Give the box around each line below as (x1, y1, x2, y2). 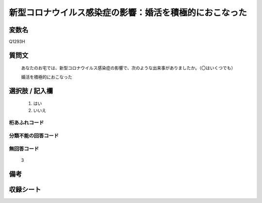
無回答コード (9, 145, 39, 152)
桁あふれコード (9, 119, 44, 126)
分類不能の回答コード (9, 132, 59, 139)
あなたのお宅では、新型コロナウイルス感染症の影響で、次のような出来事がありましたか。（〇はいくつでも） (21, 65, 236, 71)
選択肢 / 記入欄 (9, 86, 53, 95)
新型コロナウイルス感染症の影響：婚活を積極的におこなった (9, 7, 247, 18)
